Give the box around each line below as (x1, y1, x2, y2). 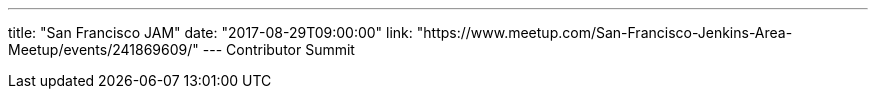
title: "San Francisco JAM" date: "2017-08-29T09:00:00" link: (8, 24, 413, 41)
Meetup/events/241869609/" (8, 41, 199, 58)
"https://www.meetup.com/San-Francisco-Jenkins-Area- (416, 24, 793, 41)
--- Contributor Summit (202, 41, 355, 58)
